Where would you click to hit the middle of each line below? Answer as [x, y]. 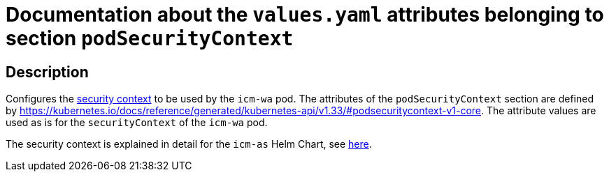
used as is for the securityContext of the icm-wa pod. [137, 123]
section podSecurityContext [150, 38]
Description [47, 72]
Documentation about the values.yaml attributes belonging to [305, 15]
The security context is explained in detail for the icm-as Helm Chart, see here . [189, 144]
